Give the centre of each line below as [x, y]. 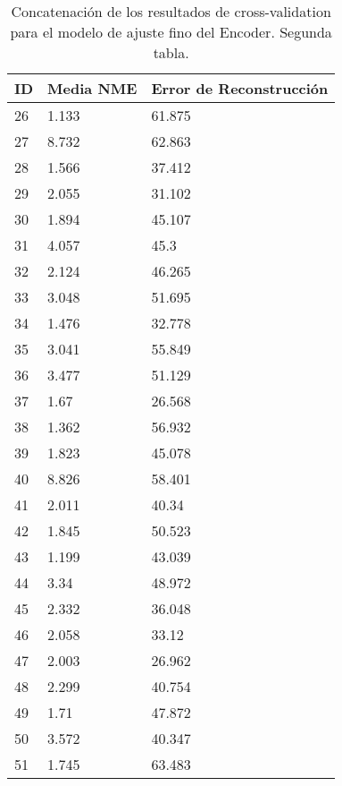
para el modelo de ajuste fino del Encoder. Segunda [171, 32]
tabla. [171, 52]
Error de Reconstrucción [240, 88]
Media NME [92, 88]
